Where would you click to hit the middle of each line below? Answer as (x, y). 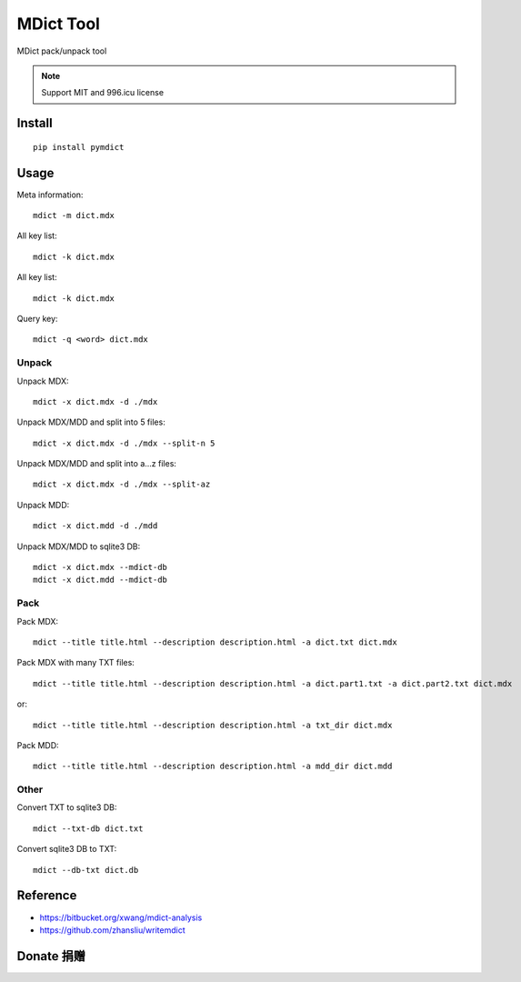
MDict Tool (58, 24)
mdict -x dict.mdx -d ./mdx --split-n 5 (124, 443)
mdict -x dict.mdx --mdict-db (100, 567)
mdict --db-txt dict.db (86, 870)
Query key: (37, 318)
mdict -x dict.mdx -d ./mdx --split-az (122, 485)
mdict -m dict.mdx (74, 215)
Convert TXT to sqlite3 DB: (67, 807)
